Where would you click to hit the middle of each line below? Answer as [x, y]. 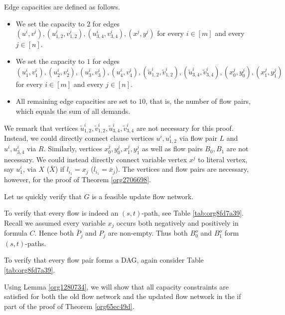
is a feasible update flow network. [143, 196]
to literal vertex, [223, 159]
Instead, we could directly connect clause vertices [79, 138]
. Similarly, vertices [73, 149]
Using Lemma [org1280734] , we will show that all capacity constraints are [116, 286]
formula [16, 233]
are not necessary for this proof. [185, 128]
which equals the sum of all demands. [73, 111]
